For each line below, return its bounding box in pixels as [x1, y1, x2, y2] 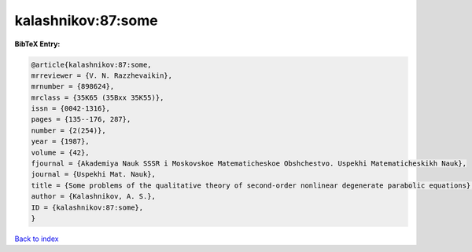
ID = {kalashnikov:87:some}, [31, 203, 144, 212]
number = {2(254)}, [31, 126, 106, 135]
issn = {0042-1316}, [31, 104, 110, 113]
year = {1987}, [31, 137, 90, 146]
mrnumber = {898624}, [31, 82, 115, 91]
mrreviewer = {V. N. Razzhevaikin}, [31, 71, 173, 80]
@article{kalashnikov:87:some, [31, 60, 153, 69]
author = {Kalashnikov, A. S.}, [31, 192, 157, 201]
